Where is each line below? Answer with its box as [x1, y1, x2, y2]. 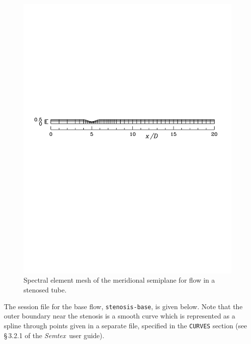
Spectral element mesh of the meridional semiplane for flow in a [24, 275, 215, 285]
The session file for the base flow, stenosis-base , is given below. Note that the [4, 301, 243, 311]
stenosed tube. [24, 285, 67, 295]
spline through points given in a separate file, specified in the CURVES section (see [4, 320, 247, 330]
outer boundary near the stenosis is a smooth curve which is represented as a [4, 311, 235, 321]
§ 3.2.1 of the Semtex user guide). [4, 330, 104, 340]
